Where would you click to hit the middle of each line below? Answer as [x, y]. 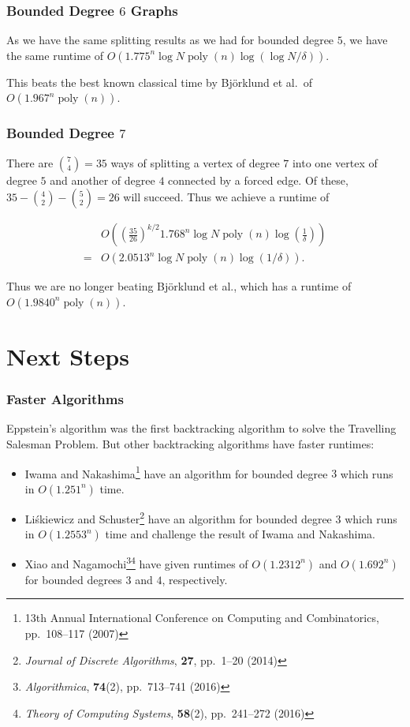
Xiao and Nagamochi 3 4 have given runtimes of [136, 562]
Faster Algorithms [65, 399]
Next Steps [68, 356]
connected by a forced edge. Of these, [258, 180]
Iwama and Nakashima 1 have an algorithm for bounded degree [176, 472]
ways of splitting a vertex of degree [195, 162]
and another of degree [102, 180]
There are [30, 162]
